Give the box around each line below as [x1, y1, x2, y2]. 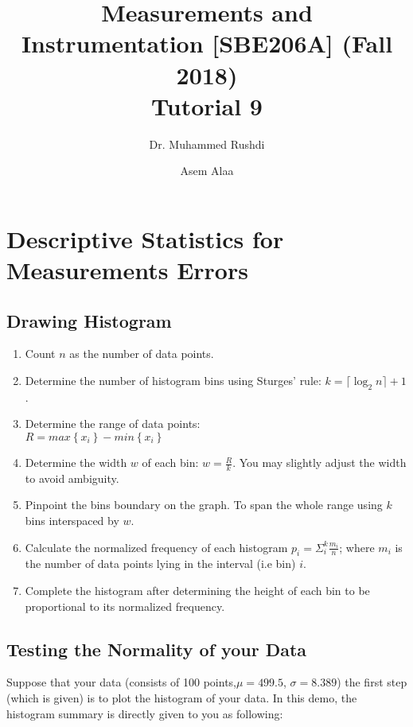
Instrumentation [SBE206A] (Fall [21, 27, 393, 60]
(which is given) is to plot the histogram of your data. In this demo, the [6, 690, 357, 706]
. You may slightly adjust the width [232, 454, 407, 471]
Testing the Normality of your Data [6, 636, 307, 661]
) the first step [337, 674, 407, 690]
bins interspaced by [25, 512, 119, 529]
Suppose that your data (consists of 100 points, [6, 674, 237, 690]
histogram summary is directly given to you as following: [6, 705, 283, 721]
